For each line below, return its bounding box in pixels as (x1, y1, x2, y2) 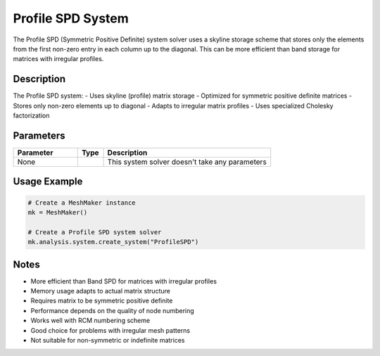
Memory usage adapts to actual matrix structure (30, 286, 170, 295)
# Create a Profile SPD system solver (27, 228, 162, 236)
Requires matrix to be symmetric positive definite (30, 296, 173, 305)
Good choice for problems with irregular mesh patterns (30, 326, 190, 334)
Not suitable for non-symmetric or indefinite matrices (30, 336, 185, 344)
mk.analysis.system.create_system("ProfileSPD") (27, 238, 199, 246)
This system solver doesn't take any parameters (107, 157, 267, 167)
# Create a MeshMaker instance (27, 198, 137, 207)
